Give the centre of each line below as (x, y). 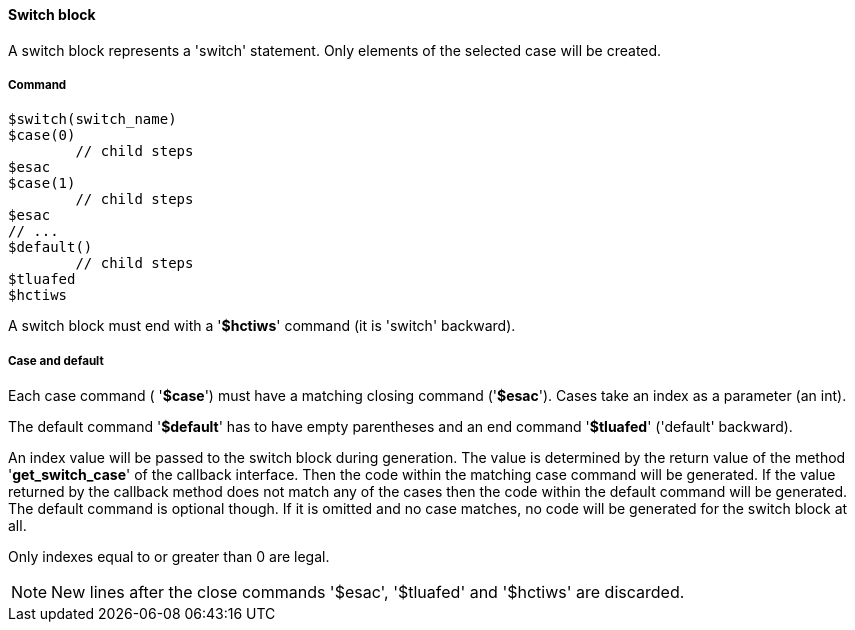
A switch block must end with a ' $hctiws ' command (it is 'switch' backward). (262, 326)
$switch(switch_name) (92, 119)
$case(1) (42, 183)
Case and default (56, 360)
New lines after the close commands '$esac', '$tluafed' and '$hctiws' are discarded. (368, 592)
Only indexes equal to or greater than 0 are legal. (169, 557)
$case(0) (42, 135)
